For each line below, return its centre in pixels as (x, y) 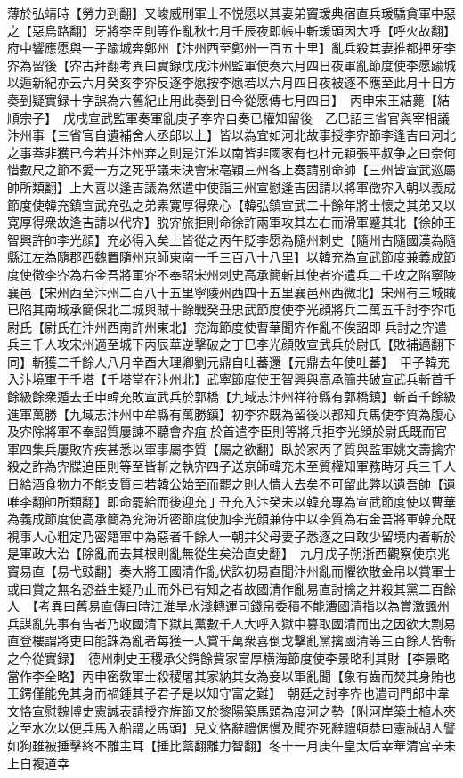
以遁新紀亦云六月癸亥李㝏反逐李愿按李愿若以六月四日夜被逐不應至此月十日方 (231, 82)
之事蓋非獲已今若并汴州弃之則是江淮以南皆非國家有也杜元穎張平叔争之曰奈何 (231, 152)
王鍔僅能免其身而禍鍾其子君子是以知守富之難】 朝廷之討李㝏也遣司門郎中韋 (228, 693)
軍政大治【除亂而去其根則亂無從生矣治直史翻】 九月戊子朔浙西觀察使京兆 (234, 553)
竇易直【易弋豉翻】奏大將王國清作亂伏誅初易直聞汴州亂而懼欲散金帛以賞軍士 (231, 571)
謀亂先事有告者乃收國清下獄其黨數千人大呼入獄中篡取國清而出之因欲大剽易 (237, 623)
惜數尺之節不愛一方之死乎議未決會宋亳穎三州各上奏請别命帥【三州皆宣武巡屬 (231, 170)
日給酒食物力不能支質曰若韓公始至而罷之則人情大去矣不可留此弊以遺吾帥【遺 (231, 484)
